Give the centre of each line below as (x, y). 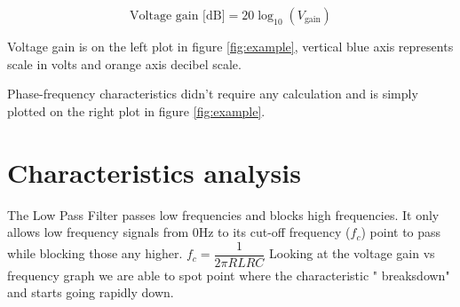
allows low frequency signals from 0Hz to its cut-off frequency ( (179, 232)
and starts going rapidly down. (91, 292)
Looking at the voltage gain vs (352, 253)
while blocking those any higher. (95, 253)
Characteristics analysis (154, 172)
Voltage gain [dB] (178, 16)
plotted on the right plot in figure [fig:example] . (136, 110)
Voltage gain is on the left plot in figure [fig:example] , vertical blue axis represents (230, 46)
